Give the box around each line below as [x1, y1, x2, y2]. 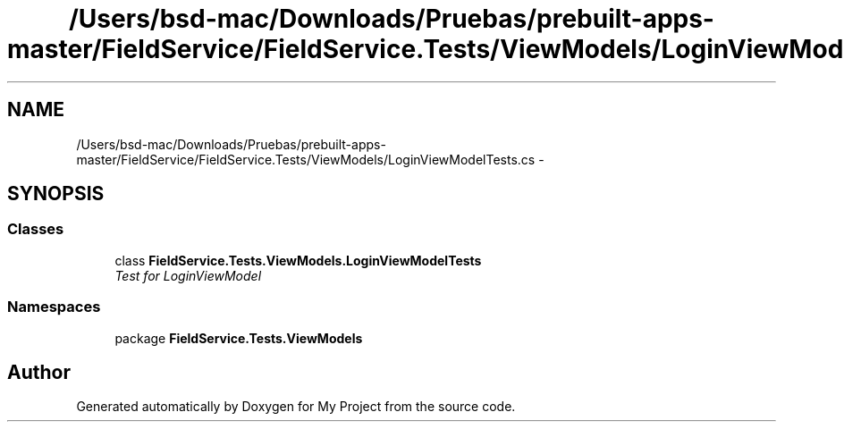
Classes [7, 220, 64, 239]
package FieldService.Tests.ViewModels [114, 330, 363, 346]
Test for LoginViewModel [114, 267, 262, 283]
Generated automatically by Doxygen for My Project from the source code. [76, 399, 516, 415]
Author [7, 360, 71, 383]
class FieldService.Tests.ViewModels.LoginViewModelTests [114, 252, 482, 268]
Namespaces [7, 298, 101, 316]
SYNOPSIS [7, 182, 105, 206]
